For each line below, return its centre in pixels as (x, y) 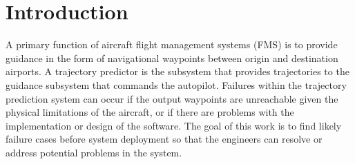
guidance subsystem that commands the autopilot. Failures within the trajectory (176, 84)
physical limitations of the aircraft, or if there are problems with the (150, 112)
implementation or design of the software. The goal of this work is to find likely (174, 125)
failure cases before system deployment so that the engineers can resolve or (164, 139)
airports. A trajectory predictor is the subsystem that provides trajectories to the (177, 71)
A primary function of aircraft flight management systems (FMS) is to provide (172, 44)
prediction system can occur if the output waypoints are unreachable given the (172, 98)
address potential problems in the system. (94, 152)
